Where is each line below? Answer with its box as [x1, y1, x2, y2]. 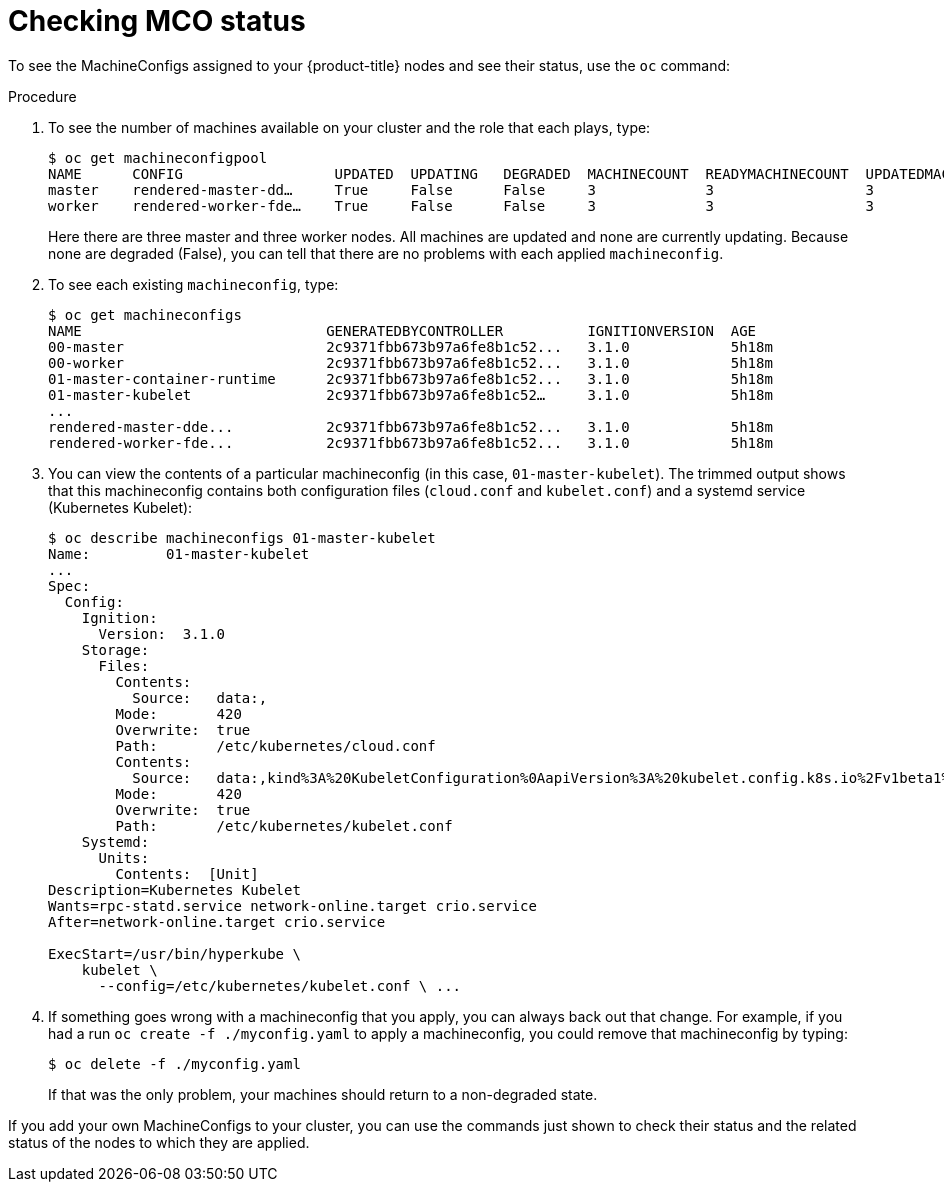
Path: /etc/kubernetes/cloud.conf [115, 737, 436, 754]
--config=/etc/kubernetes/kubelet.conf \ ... [98, 977, 462, 994]
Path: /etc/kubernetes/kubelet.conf [115, 817, 453, 834]
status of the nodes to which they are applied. [8, 1133, 310, 1151]
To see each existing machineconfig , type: [48, 275, 339, 293]
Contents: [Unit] [115, 865, 259, 882]
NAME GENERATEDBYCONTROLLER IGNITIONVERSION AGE [48, 322, 757, 339]
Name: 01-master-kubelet [48, 545, 310, 562]
